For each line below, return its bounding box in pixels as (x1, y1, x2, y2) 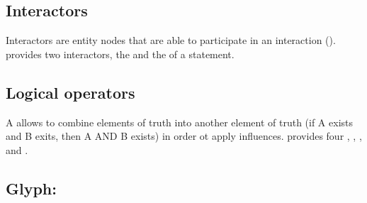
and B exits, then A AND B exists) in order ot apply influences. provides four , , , (6, 128, 362, 143)
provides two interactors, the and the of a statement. (6, 46, 235, 61)
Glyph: (6, 177, 57, 199)
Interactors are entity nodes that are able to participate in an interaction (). (6, 33, 336, 48)
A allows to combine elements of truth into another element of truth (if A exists (6, 114, 353, 129)
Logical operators (6, 81, 135, 103)
